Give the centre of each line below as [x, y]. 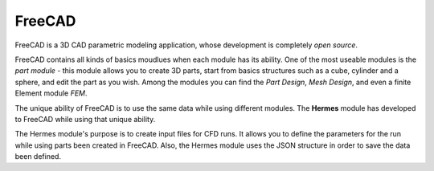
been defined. [38, 157]
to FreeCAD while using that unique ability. [85, 119]
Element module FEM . [51, 93]
